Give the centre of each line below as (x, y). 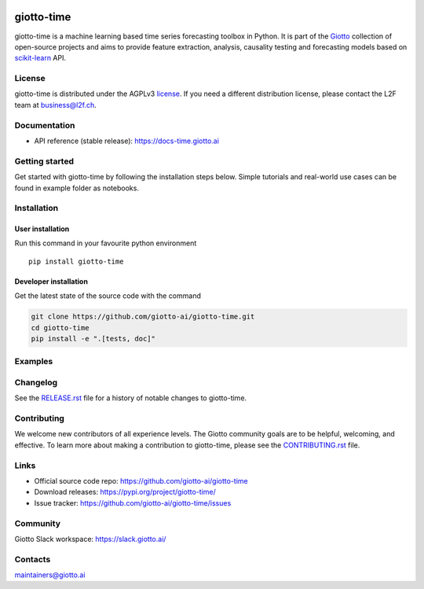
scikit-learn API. (40, 58)
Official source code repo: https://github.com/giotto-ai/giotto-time (141, 480)
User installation (42, 229)
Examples (34, 362)
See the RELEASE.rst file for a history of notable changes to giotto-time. (131, 398)
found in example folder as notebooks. (77, 188)
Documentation (45, 125)
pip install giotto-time (76, 261)
